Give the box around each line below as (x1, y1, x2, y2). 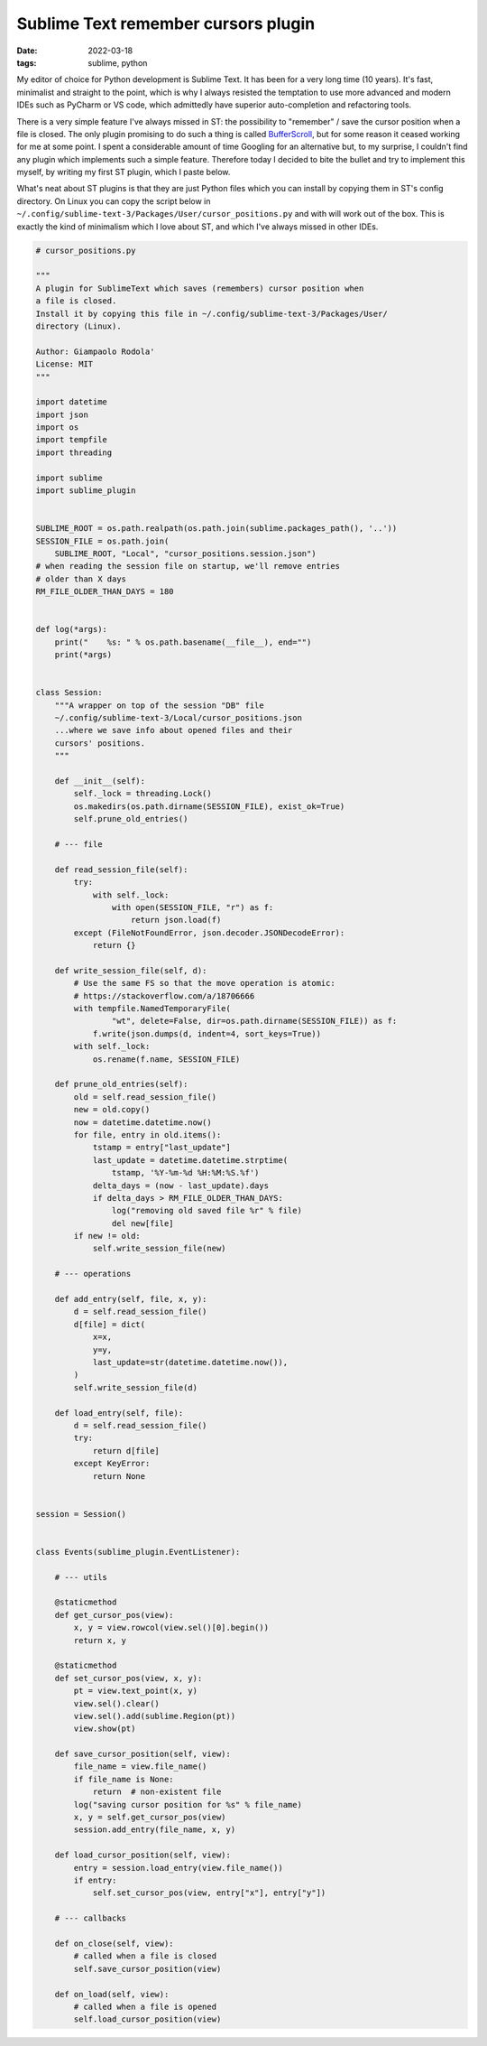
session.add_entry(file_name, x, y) (73, 1825, 236, 1835)
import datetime (35, 397, 108, 407)
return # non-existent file (92, 1787, 222, 1797)
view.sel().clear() (73, 1698, 160, 1708)
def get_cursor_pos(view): (54, 1610, 175, 1620)
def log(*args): (35, 624, 108, 635)
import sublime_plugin (35, 486, 136, 496)
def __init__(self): (54, 777, 146, 786)
